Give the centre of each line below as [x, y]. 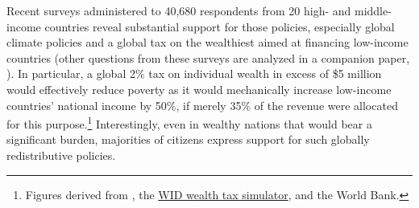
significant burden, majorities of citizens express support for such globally [188, 139]
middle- [373, 10]
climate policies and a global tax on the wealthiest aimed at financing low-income [207, 42]
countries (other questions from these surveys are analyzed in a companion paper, [208, 57]
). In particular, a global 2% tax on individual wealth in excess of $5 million [194, 73]
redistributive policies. [61, 155]
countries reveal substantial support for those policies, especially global [220, 26]
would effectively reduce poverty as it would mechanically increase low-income [199, 89]
